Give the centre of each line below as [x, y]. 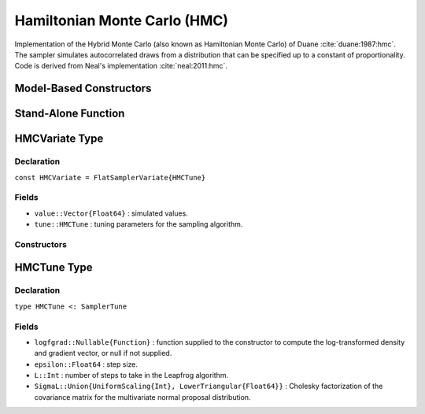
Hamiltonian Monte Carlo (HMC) [121, 20]
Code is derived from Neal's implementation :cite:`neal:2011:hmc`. [121, 66]
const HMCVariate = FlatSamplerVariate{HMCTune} [110, 177]
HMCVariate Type [59, 139]
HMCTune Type [54, 268]
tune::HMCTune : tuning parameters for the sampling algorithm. [139, 224]
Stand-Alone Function [70, 114]
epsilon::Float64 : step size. [86, 364]
